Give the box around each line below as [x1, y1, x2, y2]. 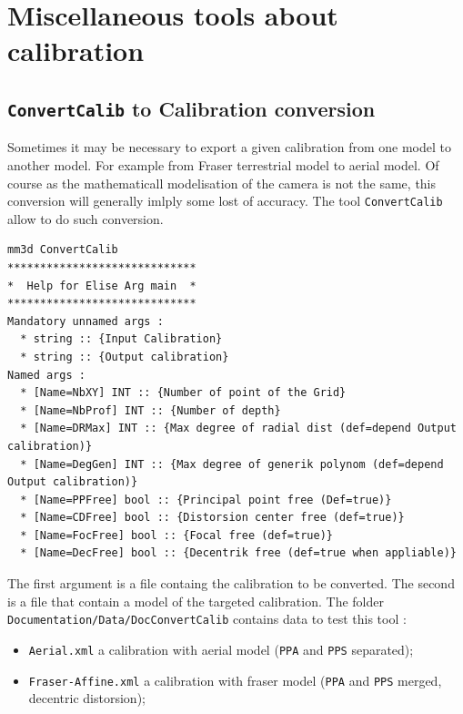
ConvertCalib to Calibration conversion [7, 94, 376, 122]
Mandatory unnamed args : [7, 314, 164, 328]
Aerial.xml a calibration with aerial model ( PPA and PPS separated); [28, 639, 414, 658]
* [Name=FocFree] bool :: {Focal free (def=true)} [20, 528, 333, 542]
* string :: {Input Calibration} [20, 332, 223, 346]
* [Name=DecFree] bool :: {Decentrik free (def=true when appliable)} [20, 546, 457, 560]
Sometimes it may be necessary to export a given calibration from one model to [7, 138, 452, 157]
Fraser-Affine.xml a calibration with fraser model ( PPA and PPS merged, [28, 670, 442, 689]
